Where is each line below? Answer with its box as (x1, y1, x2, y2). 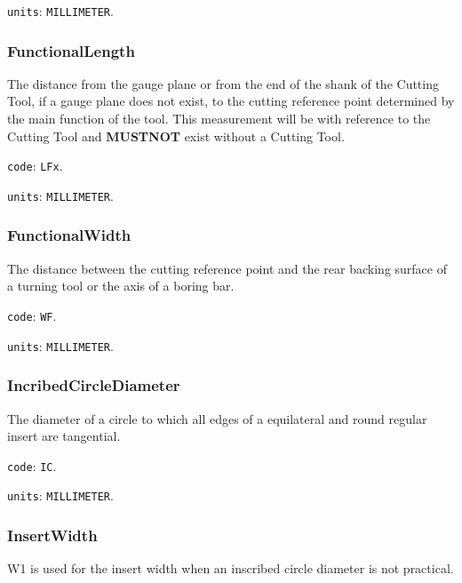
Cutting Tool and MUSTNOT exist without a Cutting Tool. (7, 126, 345, 145)
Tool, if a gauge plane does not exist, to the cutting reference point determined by (7, 92, 455, 110)
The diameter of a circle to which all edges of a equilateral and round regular (7, 409, 427, 427)
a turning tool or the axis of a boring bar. (7, 276, 235, 295)
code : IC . (7, 456, 57, 475)
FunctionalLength (7, 39, 135, 61)
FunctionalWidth (7, 224, 131, 246)
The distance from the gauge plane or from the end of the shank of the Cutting (7, 74, 439, 92)
